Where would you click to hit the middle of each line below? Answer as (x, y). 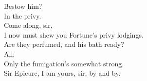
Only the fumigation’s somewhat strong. (64, 63)
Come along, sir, (28, 25)
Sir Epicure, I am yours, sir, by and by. (62, 73)
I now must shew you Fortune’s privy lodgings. (74, 34)
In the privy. (23, 15)
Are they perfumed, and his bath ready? (64, 44)
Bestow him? (23, 6)
